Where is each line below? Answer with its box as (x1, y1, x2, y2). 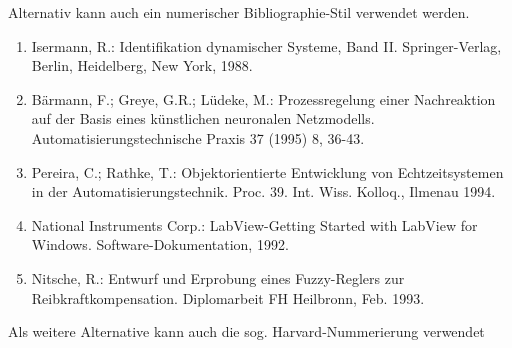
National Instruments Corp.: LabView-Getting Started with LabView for (31, 214, 478, 235)
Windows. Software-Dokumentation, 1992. (31, 234, 289, 255)
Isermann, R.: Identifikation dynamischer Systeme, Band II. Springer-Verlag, (31, 35, 502, 56)
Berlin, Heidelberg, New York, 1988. (31, 55, 253, 76)
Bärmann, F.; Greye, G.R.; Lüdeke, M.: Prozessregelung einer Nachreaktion (31, 88, 496, 109)
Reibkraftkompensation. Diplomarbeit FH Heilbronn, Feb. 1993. (31, 287, 425, 308)
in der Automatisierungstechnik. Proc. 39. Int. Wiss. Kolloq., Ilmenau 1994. (31, 181, 496, 202)
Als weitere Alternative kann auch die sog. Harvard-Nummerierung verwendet (8, 321, 485, 342)
